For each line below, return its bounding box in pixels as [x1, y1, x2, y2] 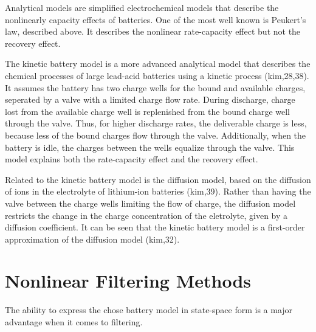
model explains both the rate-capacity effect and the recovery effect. [5, 153, 258, 165]
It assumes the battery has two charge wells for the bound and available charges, [5, 81, 306, 94]
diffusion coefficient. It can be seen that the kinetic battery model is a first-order [5, 221, 305, 233]
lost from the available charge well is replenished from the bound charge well [5, 105, 290, 117]
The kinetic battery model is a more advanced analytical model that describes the [5, 57, 311, 70]
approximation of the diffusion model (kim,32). [5, 232, 180, 245]
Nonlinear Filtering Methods [5, 268, 252, 293]
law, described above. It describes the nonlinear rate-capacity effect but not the [5, 25, 301, 38]
